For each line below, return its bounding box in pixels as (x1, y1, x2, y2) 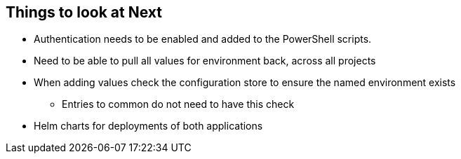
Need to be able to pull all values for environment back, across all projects (34, 55, 376, 67)
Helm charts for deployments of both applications (34, 120, 263, 132)
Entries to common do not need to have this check (62, 98, 295, 111)
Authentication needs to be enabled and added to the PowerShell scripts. (34, 33, 372, 46)
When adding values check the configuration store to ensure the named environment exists (34, 76, 456, 89)
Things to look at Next (6, 4, 162, 21)
